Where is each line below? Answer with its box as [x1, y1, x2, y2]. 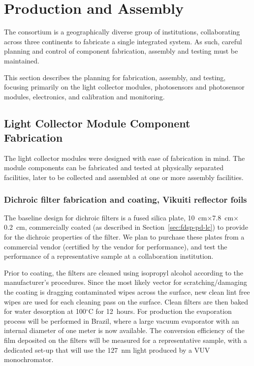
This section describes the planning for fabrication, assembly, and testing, [4, 72, 226, 82]
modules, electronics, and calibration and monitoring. [4, 91, 165, 101]
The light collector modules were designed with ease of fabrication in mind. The [4, 152, 245, 163]
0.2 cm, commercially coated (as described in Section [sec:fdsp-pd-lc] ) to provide [4, 222, 248, 232]
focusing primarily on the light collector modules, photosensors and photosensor [4, 82, 245, 92]
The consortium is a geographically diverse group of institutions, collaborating [4, 27, 240, 37]
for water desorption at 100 [4, 306, 86, 316]
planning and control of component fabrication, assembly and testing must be [4, 46, 238, 56]
